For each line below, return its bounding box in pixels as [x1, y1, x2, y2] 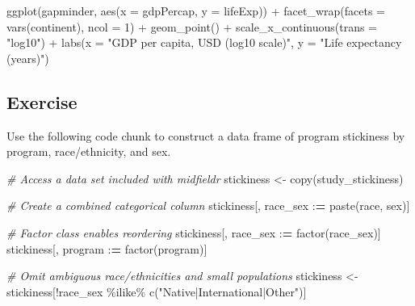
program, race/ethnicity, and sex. [6, 143, 171, 160]
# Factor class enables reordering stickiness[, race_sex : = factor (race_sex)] [6, 224, 381, 241]
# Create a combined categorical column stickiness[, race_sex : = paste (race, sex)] [6, 197, 410, 214]
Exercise [6, 89, 78, 114]
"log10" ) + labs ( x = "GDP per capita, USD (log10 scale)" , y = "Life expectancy [6, 34, 402, 51]
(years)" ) [6, 49, 49, 66]
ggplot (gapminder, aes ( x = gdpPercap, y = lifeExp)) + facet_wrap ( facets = [6, 2, 386, 19]
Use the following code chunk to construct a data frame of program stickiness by [6, 127, 405, 144]
